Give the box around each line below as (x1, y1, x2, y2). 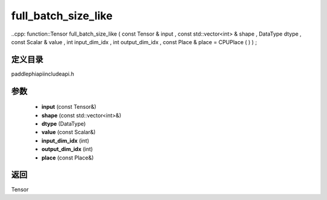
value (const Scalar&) (41, 129, 96, 136)
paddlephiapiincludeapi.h (11, 70, 74, 77)
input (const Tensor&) (41, 103, 97, 111)
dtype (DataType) (41, 120, 86, 127)
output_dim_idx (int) (41, 146, 93, 153)
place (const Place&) (41, 154, 94, 161)
